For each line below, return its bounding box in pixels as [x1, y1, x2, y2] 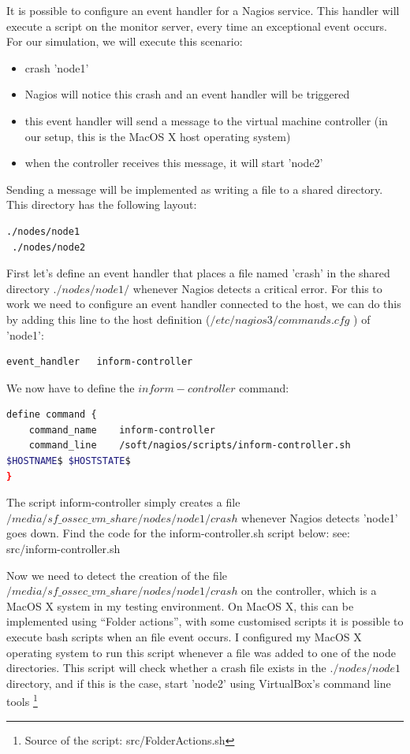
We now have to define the [6, 379, 135, 396]
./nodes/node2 [12, 241, 86, 253]
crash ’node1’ [24, 59, 89, 76]
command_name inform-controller [28, 424, 215, 436]
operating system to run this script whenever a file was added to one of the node [6, 644, 397, 660]
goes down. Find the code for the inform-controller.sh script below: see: [6, 525, 350, 541]
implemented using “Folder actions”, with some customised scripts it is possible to [6, 613, 404, 630]
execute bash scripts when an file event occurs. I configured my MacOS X [6, 629, 362, 644]
